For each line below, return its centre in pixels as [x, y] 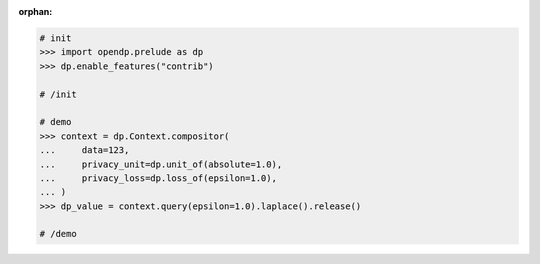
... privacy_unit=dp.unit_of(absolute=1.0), [161, 164]
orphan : [35, 11]
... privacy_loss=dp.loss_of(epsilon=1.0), [158, 178]
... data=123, [84, 150]
